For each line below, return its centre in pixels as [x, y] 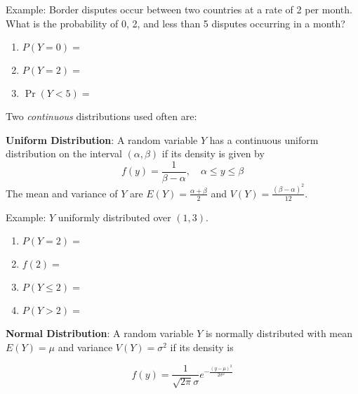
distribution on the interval [64, 153]
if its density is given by [213, 153]
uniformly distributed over [114, 217]
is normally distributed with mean [279, 333]
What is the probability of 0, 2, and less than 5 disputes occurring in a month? [175, 23]
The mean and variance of [62, 193]
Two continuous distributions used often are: [101, 116]
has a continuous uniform [264, 139]
